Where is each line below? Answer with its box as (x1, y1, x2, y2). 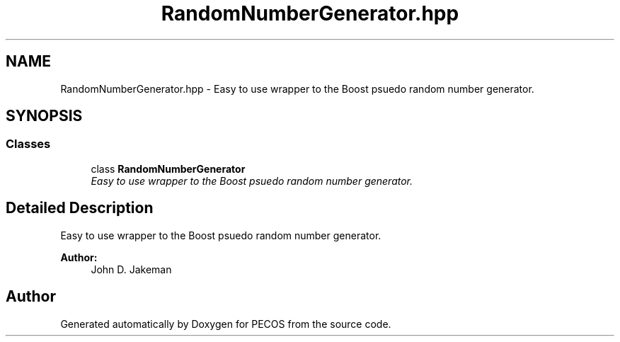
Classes (6, 137, 51, 152)
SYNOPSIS (6, 107, 83, 125)
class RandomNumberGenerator (91, 162, 246, 175)
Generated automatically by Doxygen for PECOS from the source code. (60, 317, 391, 330)
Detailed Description (6, 199, 154, 217)
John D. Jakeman (91, 263, 172, 275)
